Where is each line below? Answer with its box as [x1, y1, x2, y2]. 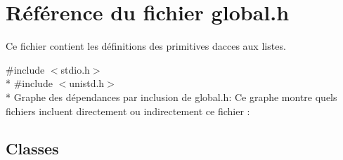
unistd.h [69, 76, 105, 91]
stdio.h [60, 62, 90, 76]
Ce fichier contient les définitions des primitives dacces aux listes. [6, 39, 286, 53]
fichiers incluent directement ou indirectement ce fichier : [6, 103, 250, 118]
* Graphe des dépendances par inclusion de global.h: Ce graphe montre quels [6, 89, 337, 104]
